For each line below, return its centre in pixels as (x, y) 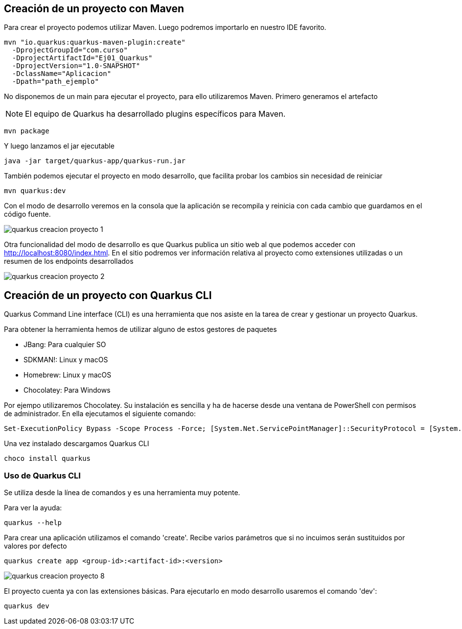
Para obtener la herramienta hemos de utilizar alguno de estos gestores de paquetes (140, 329)
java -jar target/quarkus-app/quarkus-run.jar (95, 161)
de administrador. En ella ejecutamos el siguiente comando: (100, 414)
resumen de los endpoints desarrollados (69, 261)
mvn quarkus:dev (35, 191)
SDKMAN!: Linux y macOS (66, 360)
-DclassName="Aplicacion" (62, 74)
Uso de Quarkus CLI (42, 475)
